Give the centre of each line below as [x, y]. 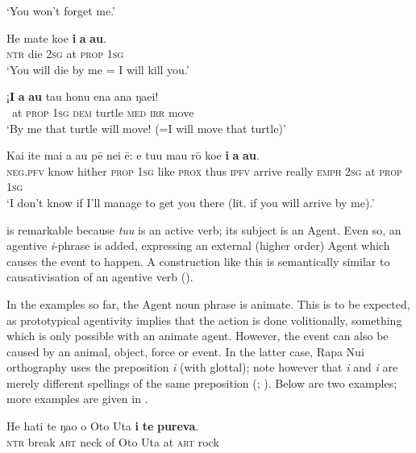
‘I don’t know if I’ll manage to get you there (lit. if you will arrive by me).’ [191, 202]
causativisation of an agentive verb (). [100, 277]
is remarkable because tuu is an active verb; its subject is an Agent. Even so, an [204, 229]
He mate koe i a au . [56, 37]
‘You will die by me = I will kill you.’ [98, 69]
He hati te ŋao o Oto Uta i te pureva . [103, 426]
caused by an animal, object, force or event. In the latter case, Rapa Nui [185, 351]
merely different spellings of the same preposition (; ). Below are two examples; [202, 382]
